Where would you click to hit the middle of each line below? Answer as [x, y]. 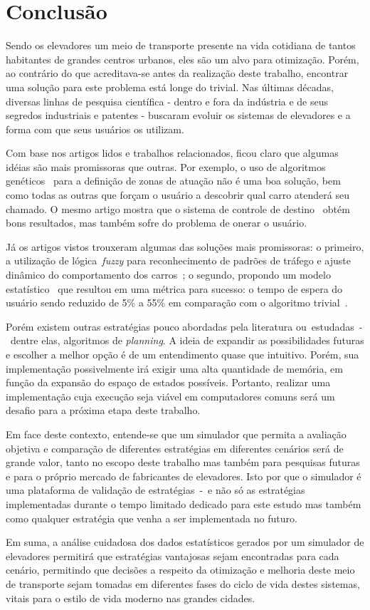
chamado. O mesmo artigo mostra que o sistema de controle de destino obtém [178, 208]
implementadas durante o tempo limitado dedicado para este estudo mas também [184, 503]
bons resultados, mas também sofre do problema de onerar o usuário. [157, 223]
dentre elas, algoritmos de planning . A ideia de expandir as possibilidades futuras [187, 340]
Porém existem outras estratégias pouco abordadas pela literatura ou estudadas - [184, 326]
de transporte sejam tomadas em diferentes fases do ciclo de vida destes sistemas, [183, 583]
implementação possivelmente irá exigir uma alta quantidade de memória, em [174, 368]
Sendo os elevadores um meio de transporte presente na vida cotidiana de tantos [181, 45]
